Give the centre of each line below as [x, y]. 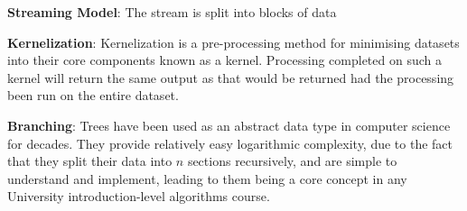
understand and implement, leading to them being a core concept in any [207, 178]
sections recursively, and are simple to [292, 161]
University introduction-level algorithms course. [139, 196]
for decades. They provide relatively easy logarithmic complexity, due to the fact [230, 143]
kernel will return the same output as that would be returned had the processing [231, 77]
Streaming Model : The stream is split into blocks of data [172, 12]
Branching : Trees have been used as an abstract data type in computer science [229, 125]
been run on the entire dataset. [93, 95]
